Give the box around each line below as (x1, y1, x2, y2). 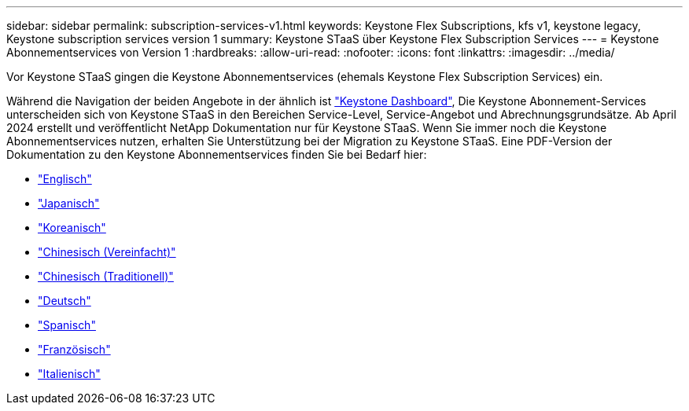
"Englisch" (38, 172, 92, 185)
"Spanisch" (38, 318, 96, 332)
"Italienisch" (38, 367, 101, 380)
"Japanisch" (38, 196, 100, 210)
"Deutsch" (38, 294, 91, 307)
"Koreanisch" (38, 221, 106, 234)
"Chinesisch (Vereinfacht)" (38, 245, 176, 259)
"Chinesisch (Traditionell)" (38, 270, 174, 283)
